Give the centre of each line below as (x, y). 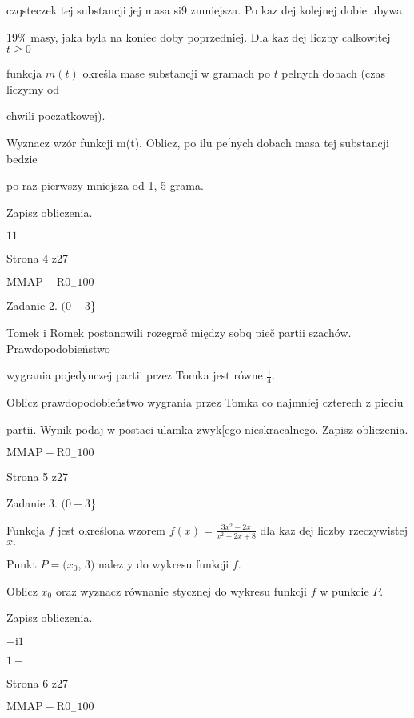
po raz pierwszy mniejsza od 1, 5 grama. (105, 185)
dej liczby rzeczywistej (354, 529)
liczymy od (33, 88)
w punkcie (344, 590)
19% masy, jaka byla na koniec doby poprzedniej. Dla (137, 36)
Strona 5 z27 (38, 476)
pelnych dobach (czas (333, 73)
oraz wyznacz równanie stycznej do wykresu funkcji (181, 590)
